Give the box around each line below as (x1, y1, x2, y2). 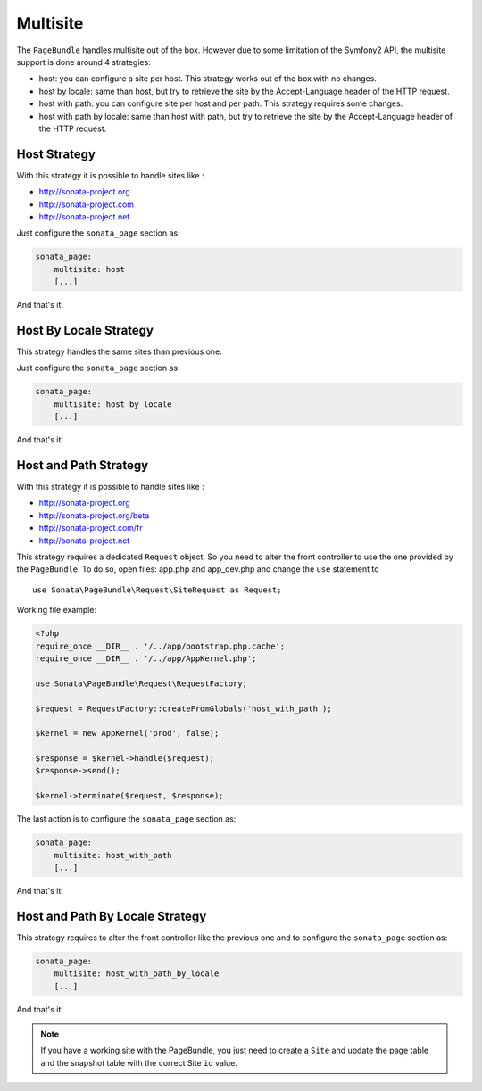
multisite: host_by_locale (54, 399, 173, 409)
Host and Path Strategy (16, 458, 149, 473)
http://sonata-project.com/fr (38, 523, 143, 533)
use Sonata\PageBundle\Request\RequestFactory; (35, 678, 247, 689)
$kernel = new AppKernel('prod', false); (35, 728, 220, 739)
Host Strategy (16, 146, 96, 161)
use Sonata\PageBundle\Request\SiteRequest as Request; (32, 584, 282, 595)
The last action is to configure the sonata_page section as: (16, 814, 237, 824)
